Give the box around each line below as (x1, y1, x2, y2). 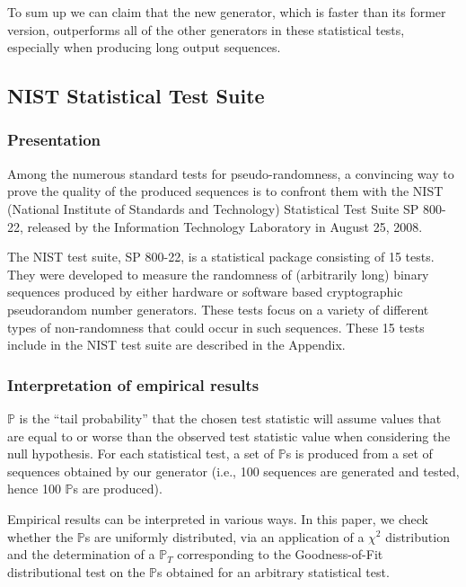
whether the (7, 527, 74, 546)
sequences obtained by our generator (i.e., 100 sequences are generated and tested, (7, 461, 460, 480)
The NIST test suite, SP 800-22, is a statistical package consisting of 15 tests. (7, 247, 435, 266)
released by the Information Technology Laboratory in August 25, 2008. (27, 217, 423, 236)
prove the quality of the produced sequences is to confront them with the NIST (7, 182, 444, 200)
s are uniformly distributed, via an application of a (84, 527, 365, 546)
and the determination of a (7, 545, 155, 564)
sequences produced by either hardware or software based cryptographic (7, 282, 403, 301)
